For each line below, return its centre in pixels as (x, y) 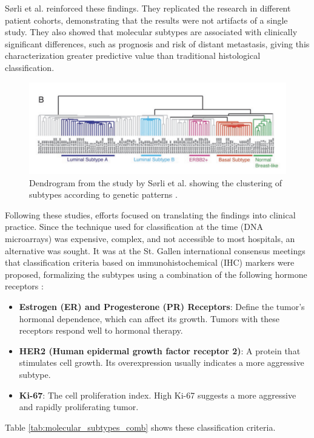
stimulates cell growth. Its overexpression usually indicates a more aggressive (162, 362)
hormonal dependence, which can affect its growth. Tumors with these (149, 318)
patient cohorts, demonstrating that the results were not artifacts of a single (146, 20)
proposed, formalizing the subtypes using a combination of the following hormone (156, 274)
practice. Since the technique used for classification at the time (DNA (134, 227)
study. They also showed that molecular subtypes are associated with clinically (151, 32)
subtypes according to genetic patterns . (103, 194)
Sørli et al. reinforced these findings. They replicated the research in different (148, 8)
